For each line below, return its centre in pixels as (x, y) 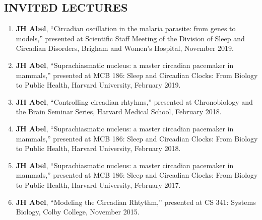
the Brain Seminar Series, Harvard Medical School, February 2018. (119, 112)
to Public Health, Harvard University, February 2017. (98, 185)
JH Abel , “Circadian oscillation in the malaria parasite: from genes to (126, 28)
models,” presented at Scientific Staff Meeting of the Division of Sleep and (130, 38)
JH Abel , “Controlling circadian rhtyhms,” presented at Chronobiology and (134, 101)
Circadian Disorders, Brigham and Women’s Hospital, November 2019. (125, 48)
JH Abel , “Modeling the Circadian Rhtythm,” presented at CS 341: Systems (136, 202)
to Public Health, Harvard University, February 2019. (98, 85)
